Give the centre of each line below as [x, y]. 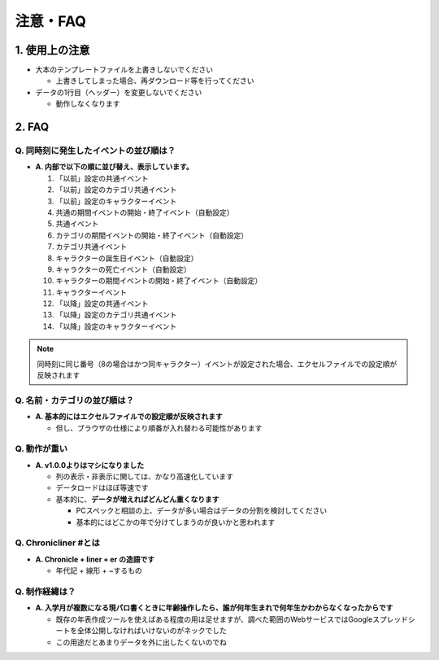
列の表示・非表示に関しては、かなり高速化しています [144, 477]
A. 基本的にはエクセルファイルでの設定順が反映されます [129, 417]
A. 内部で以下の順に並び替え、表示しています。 [115, 167]
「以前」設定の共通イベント [102, 178]
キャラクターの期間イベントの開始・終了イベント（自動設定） [159, 281]
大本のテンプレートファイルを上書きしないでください [124, 70]
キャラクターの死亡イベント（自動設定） [123, 269]
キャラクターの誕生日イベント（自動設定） [127, 258]
